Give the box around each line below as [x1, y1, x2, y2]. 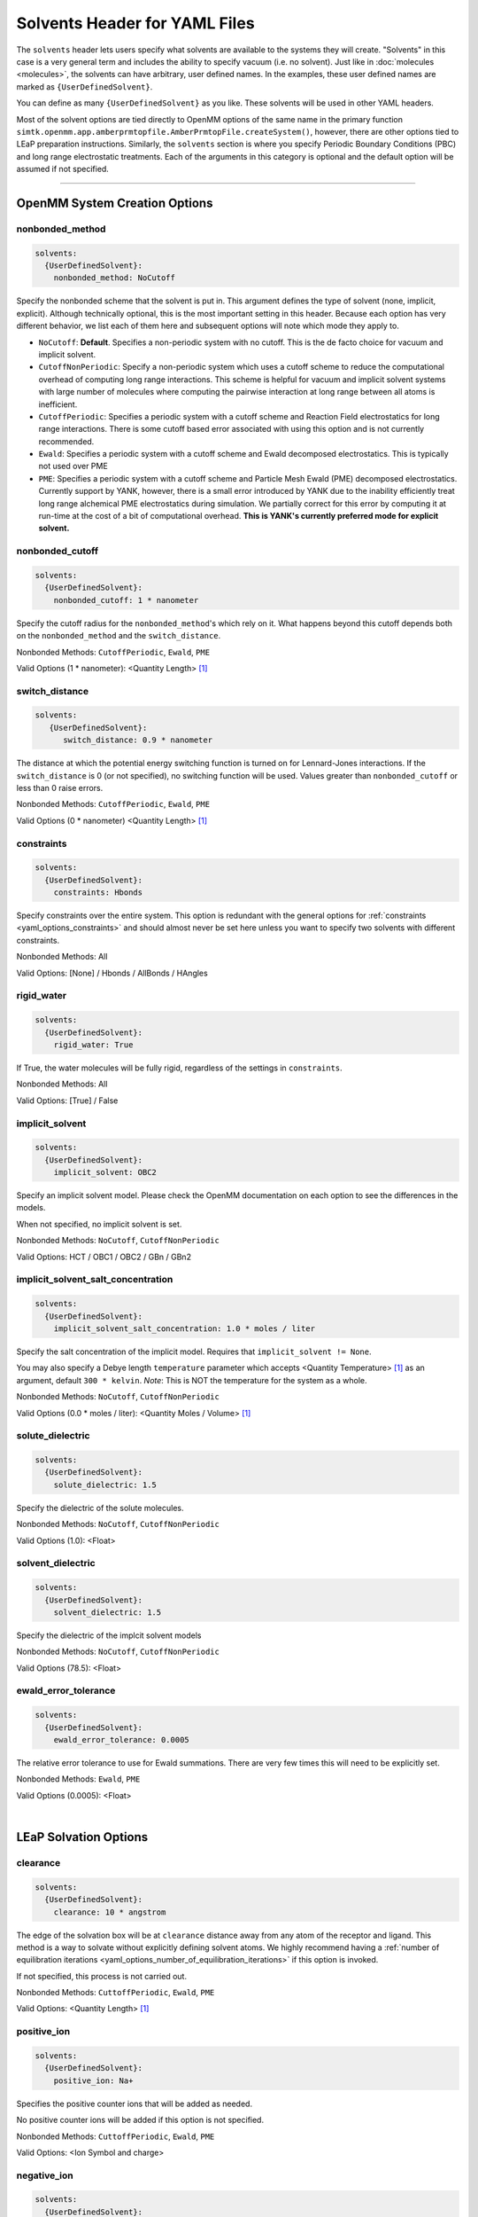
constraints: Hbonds [53, 888, 143, 897]
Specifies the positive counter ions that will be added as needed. [16, 2098, 252, 2109]
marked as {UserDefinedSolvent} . [16, 81, 153, 92]
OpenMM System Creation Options [16, 195, 213, 210]
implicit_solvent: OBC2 [53, 1167, 157, 1178]
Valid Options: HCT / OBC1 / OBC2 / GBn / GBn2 [16, 1251, 192, 1262]
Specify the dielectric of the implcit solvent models [16, 1630, 202, 1641]
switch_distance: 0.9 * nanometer [63, 735, 212, 745]
